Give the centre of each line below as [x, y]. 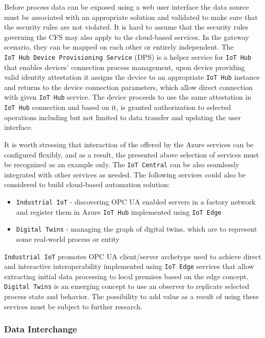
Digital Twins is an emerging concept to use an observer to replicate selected [127, 286]
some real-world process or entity [68, 239]
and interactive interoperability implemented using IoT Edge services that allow [129, 266]
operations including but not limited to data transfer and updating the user [123, 117]
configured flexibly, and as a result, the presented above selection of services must [131, 154]
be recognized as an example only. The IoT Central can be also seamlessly [122, 164]
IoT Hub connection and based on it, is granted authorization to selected [118, 107]
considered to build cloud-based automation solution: [87, 184]
